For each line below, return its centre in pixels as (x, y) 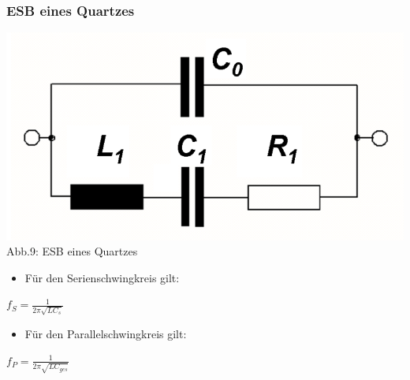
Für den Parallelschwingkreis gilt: (106, 334)
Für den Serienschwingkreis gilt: (102, 277)
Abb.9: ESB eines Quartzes (72, 251)
